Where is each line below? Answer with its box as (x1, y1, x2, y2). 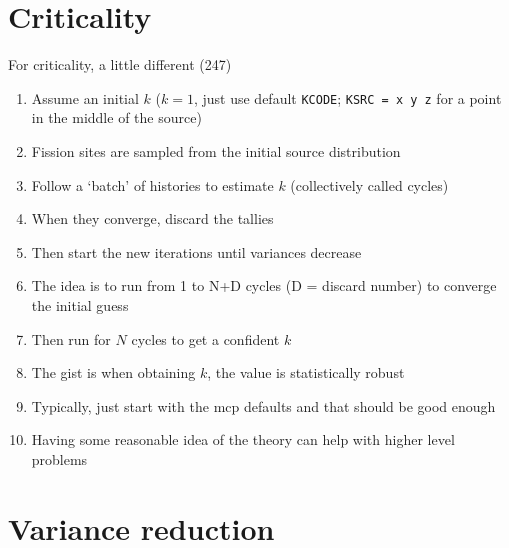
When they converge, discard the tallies (31, 208, 274, 229)
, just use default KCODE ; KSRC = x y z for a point (193, 87, 502, 108)
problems (31, 448, 88, 469)
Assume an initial (31, 87, 139, 108)
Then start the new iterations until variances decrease (31, 241, 362, 262)
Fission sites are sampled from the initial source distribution (31, 140, 401, 161)
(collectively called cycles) (290, 174, 449, 195)
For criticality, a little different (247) (8, 54, 232, 75)
